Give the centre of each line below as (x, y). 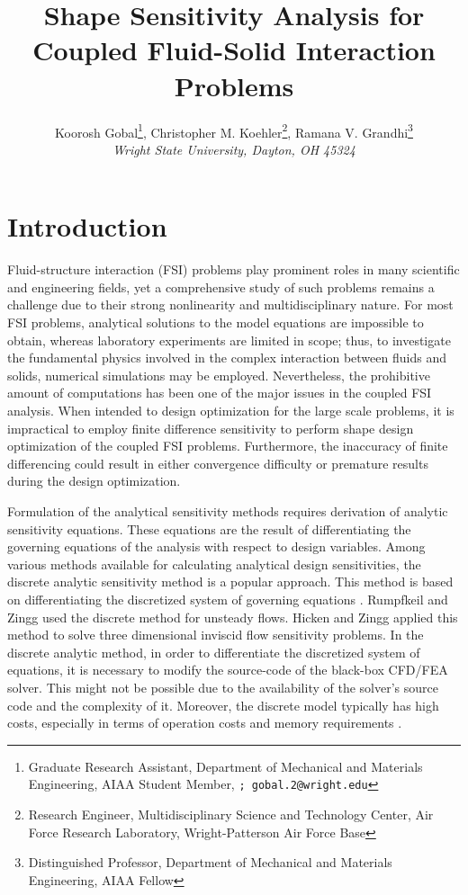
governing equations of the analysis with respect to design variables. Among (216, 546)
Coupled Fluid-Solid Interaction (234, 50)
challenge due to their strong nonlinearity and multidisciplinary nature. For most (230, 304)
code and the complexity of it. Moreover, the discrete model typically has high (223, 705)
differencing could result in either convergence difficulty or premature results (218, 463)
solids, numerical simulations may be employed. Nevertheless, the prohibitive (219, 375)
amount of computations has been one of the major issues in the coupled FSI (220, 393)
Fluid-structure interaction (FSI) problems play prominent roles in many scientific (234, 269)
